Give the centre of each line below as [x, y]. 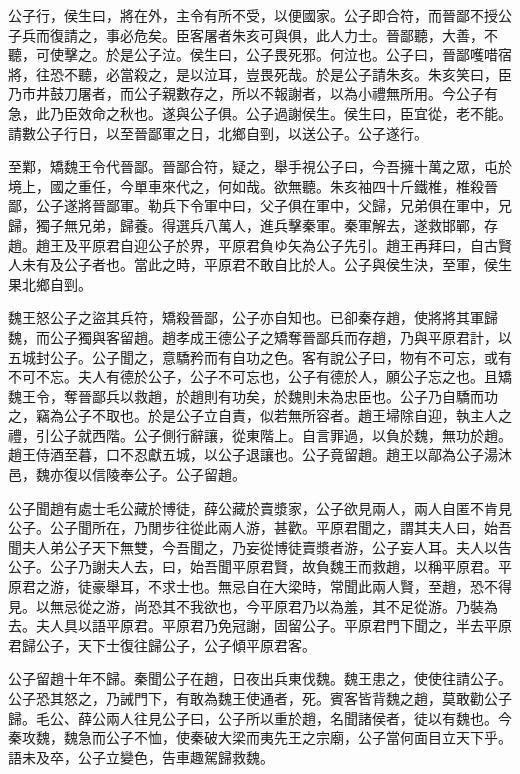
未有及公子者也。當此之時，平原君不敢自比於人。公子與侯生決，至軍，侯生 [266, 264]
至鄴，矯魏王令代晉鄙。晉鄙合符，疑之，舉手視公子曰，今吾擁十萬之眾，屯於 [260, 166]
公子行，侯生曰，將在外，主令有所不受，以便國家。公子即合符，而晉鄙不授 [253, 15]
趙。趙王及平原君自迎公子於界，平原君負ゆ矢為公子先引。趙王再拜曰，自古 [253, 244]
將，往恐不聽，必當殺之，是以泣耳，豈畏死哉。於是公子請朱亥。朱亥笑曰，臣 [260, 73]
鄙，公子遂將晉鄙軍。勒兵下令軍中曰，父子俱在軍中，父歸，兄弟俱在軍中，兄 [260, 205]
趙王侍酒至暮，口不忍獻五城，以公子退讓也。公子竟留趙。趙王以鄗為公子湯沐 [260, 454]
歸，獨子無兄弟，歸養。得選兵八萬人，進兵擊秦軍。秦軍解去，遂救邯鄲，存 [253, 224]
